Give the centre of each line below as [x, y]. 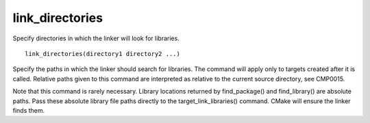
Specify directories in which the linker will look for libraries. [96, 38]
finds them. [29, 110]
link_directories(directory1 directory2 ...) [103, 54]
